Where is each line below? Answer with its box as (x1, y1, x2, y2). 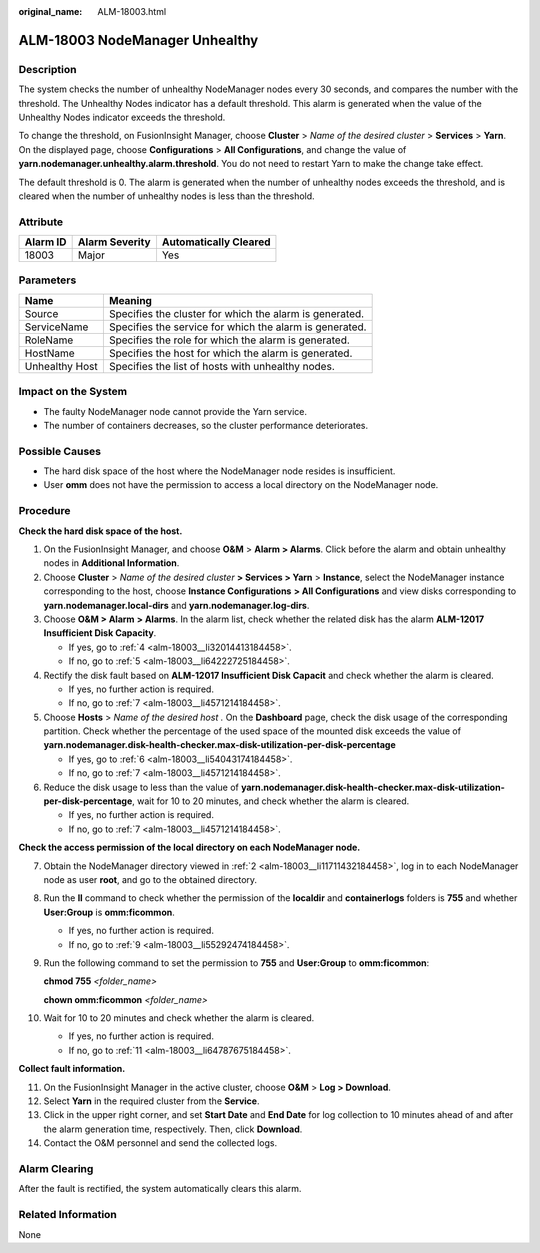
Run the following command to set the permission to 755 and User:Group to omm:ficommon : (43, 956, 430, 969)
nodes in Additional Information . (43, 557, 180, 569)
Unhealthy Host (24, 359, 99, 373)
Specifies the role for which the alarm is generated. (108, 333, 350, 347)
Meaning (108, 293, 152, 307)
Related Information (18, 1208, 117, 1222)
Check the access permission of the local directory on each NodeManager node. (18, 841, 361, 854)
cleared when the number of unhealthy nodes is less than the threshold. (18, 190, 315, 202)
